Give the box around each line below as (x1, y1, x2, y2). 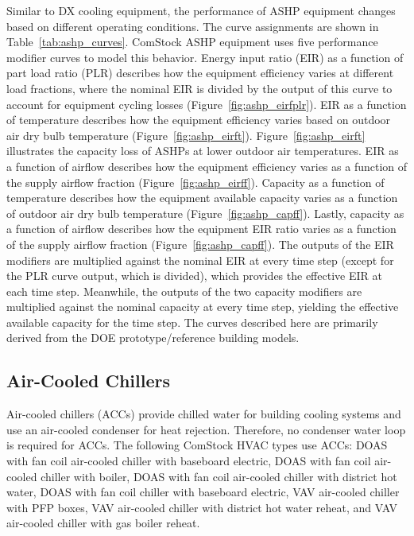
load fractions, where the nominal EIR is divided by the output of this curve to (6, 80, 393, 96)
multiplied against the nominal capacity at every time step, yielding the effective (6, 298, 399, 315)
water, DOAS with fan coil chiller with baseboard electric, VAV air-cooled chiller (6, 484, 400, 500)
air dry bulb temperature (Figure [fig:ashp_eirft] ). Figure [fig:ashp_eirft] (6, 126, 366, 143)
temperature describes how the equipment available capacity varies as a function (6, 189, 398, 206)
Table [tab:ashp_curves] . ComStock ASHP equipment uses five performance (6, 33, 378, 50)
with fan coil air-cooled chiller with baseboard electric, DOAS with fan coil (6, 452, 371, 469)
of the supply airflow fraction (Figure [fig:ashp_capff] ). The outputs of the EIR (6, 235, 394, 252)
